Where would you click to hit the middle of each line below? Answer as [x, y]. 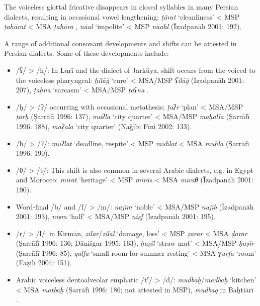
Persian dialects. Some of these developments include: [86, 53]
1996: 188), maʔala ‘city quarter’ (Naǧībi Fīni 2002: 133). [104, 126]
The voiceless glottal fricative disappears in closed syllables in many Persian [121, 7]
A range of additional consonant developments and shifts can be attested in [120, 43]
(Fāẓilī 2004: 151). [44, 263]
